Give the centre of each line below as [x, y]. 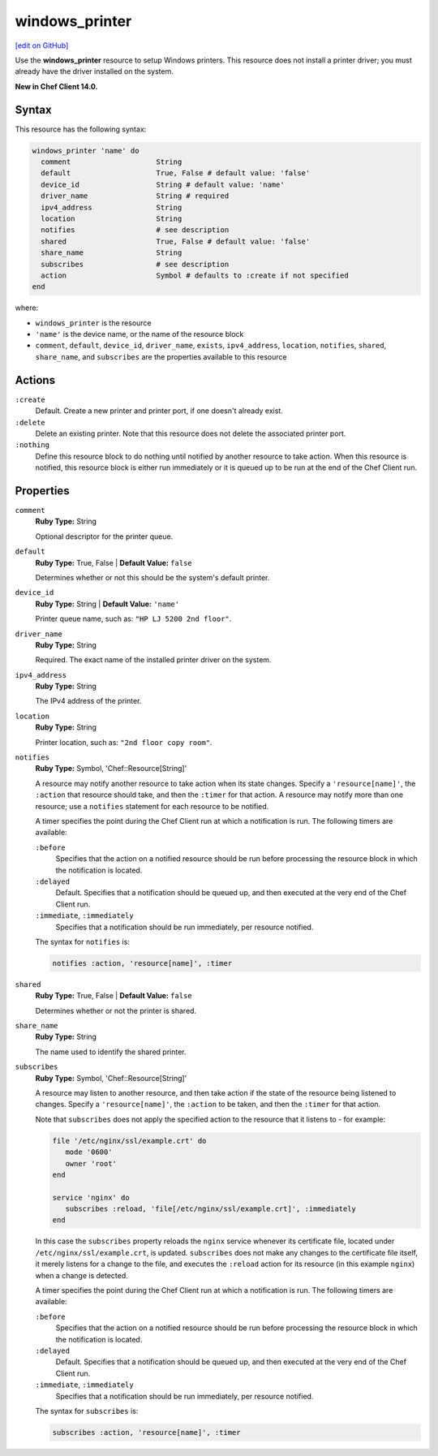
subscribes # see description [135, 264]
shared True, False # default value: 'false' [176, 241]
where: [27, 308]
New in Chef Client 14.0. [56, 86]
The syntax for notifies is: [82, 941]
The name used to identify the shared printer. [111, 1052]
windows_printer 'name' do [86, 151]
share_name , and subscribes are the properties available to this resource [161, 356]
